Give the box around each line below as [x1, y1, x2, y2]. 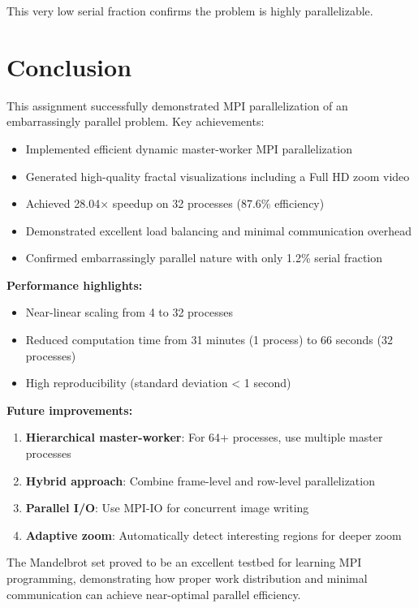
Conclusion [6, 50, 132, 83]
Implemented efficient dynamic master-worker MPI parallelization [25, 140, 352, 157]
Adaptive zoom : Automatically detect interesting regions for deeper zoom [25, 526, 402, 543]
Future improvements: [6, 401, 133, 418]
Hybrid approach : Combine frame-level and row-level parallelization [25, 472, 375, 489]
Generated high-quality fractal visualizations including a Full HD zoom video [25, 167, 410, 184]
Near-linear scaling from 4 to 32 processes [25, 304, 233, 321]
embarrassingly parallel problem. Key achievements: [6, 113, 265, 130]
